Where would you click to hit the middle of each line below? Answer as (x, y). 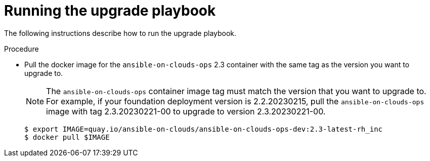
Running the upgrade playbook (110, 11)
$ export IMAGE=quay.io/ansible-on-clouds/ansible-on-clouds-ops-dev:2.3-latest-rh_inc (204, 129)
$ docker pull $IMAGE (67, 137)
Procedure (21, 49)
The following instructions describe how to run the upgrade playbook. (120, 33)
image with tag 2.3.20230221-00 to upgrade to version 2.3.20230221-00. (186, 111)
